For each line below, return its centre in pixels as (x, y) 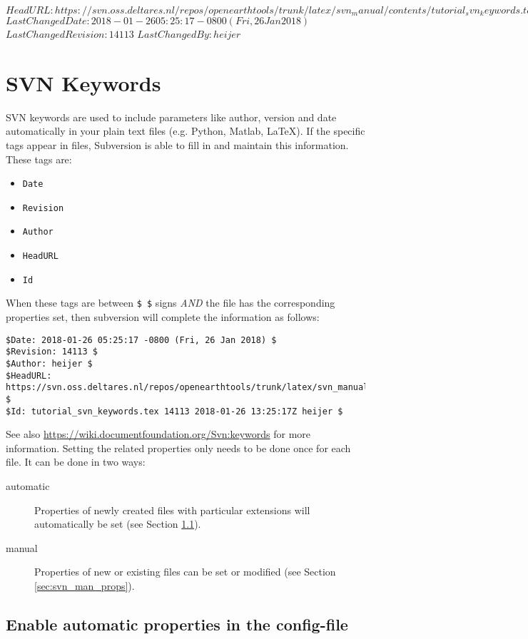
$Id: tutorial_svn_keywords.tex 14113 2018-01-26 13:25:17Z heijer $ (174, 411)
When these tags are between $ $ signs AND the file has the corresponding (171, 303)
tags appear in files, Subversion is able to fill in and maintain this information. (177, 144)
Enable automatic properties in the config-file (177, 624)
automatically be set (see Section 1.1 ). (118, 524)
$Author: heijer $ (49, 363)
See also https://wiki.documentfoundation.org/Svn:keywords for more (158, 434)
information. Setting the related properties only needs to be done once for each (178, 448)
